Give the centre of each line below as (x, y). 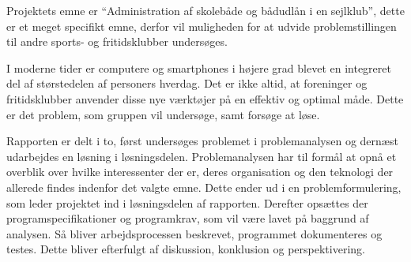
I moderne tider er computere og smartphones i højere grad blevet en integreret (199, 67)
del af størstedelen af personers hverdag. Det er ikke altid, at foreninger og (187, 83)
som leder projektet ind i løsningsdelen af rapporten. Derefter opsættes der (187, 202)
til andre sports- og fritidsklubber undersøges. (117, 41)
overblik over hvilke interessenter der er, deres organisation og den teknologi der (200, 172)
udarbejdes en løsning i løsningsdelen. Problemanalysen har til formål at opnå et (202, 156)
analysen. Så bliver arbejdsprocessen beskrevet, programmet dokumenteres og (194, 233)
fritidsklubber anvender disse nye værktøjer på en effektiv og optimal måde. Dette (205, 98)
